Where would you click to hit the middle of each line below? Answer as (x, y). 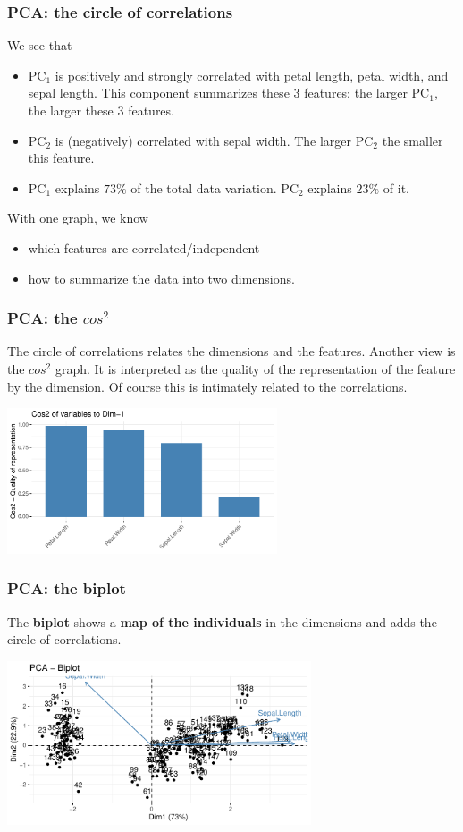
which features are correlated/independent (144, 247)
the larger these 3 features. (101, 110)
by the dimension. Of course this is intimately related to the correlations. (207, 386)
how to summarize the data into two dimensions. (161, 278)
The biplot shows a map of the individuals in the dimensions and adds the (222, 621)
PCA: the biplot (67, 588)
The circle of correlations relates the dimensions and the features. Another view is (231, 351)
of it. (396, 187)
